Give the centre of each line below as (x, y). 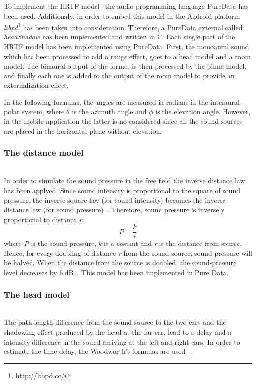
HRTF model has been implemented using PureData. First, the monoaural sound (127, 47)
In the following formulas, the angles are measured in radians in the (106, 102)
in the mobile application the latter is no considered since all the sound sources (123, 121)
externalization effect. (36, 85)
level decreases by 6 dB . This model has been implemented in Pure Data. (116, 272)
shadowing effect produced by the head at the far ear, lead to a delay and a (118, 332)
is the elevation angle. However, (203, 111)
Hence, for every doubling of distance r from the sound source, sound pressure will (128, 253)
